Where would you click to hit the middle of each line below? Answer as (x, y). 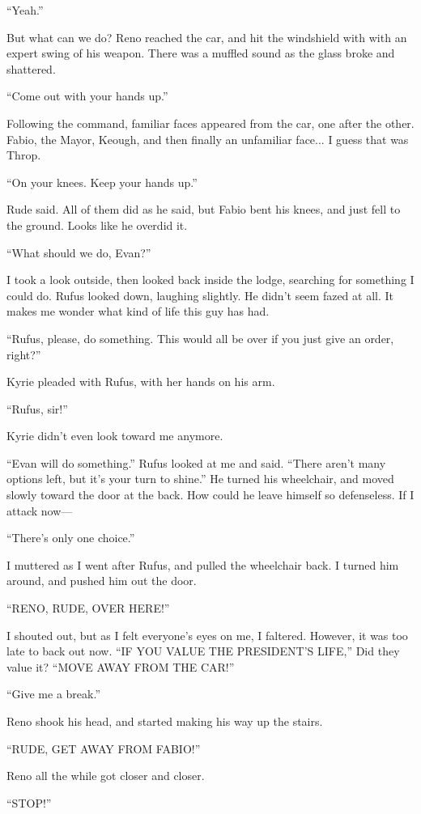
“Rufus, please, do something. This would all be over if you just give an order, (200, 338)
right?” (24, 354)
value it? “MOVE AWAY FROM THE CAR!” (121, 666)
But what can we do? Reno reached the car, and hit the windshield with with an (207, 37)
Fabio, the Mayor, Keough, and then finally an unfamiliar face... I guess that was (208, 139)
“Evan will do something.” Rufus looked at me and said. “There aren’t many (196, 462)
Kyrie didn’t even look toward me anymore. (115, 436)
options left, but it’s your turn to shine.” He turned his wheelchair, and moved (200, 479)
